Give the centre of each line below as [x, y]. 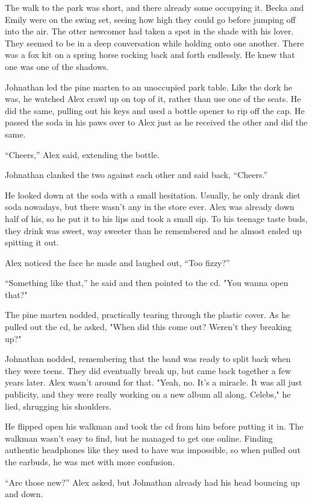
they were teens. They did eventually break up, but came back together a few [148, 370]
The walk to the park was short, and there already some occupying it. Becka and [154, 7]
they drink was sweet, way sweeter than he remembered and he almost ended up [153, 230]
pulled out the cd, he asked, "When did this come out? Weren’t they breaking [148, 327]
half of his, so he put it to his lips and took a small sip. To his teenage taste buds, [156, 218]
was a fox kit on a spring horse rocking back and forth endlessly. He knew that [150, 55]
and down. [24, 494]
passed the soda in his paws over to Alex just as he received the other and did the [156, 122]
